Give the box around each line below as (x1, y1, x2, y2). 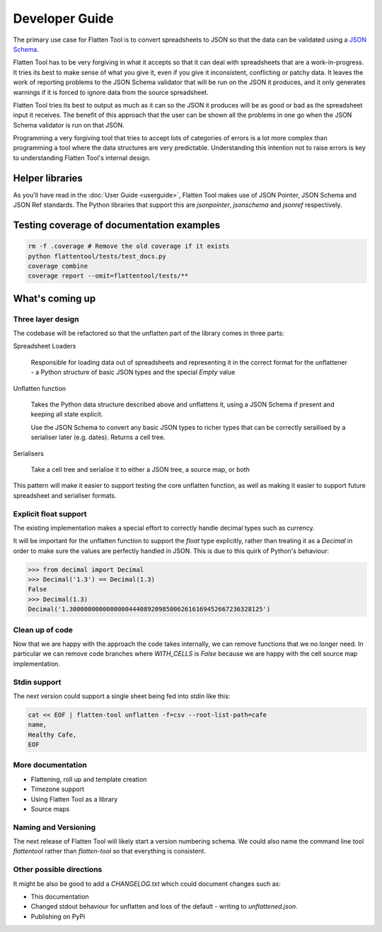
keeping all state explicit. (30, 410, 103, 419)
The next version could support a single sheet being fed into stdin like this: (13, 691, 231, 700)
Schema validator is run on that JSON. (13, 120, 125, 129)
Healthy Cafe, (28, 730, 77, 739)
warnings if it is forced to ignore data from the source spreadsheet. (13, 88, 209, 96)
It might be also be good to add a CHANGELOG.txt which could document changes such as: (13, 879, 281, 888)
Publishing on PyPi (30, 912, 86, 921)
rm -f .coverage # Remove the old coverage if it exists (28, 242, 230, 251)
